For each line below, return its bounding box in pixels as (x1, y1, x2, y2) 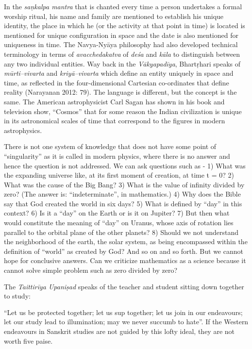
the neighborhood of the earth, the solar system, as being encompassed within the (4, 236, 248, 247)
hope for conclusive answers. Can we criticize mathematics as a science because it (4, 255, 246, 266)
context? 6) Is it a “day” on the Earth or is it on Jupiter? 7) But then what (4, 208, 230, 218)
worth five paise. (4, 335, 53, 346)
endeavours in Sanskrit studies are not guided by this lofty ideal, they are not (4, 326, 235, 336)
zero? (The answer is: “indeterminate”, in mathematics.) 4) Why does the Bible (4, 189, 241, 199)
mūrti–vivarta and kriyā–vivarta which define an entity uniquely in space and (4, 68, 234, 78)
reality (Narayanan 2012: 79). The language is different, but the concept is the (4, 87, 237, 97)
